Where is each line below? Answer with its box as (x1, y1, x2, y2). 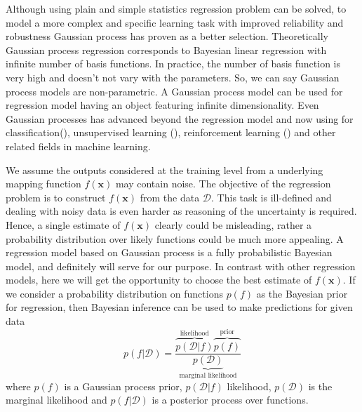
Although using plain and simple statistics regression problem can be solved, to (6, 1, 347, 15)
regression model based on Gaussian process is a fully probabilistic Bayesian (6, 245, 333, 260)
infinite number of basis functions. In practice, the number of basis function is (6, 56, 341, 71)
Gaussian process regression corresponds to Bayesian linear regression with (6, 42, 327, 57)
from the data (140, 190, 200, 204)
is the (308, 378, 333, 393)
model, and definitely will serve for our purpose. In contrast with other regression (6, 258, 356, 273)
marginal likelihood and (6, 392, 107, 407)
